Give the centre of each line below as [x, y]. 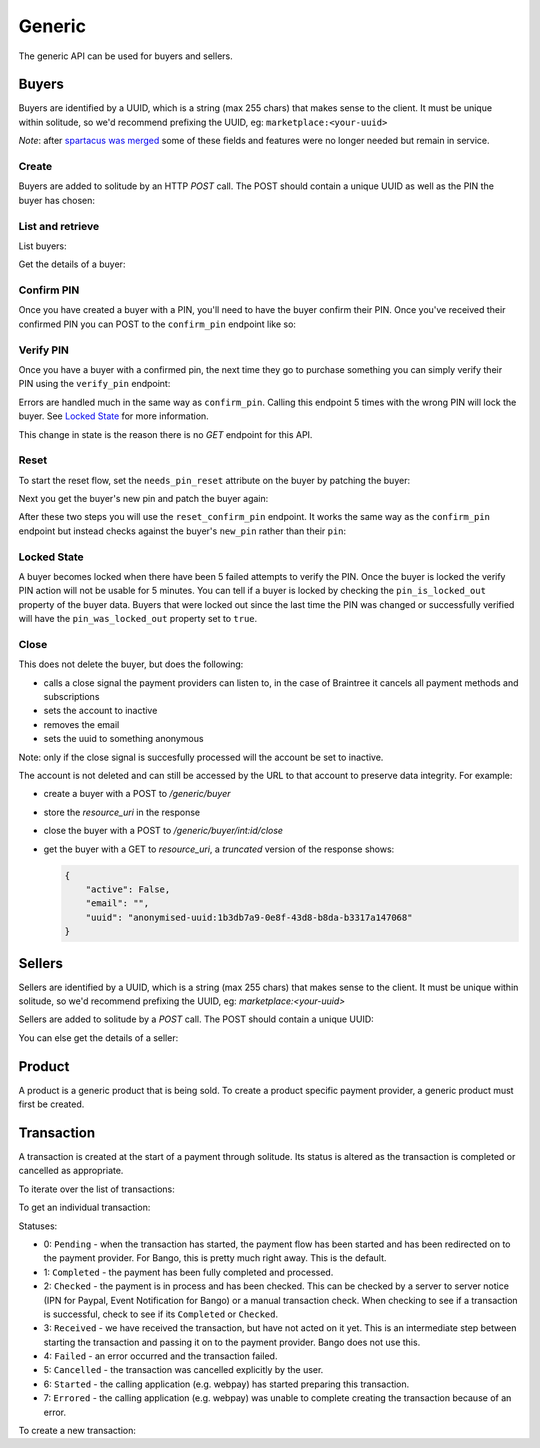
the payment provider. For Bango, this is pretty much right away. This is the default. [215, 1258]
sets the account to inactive [100, 711]
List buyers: [42, 246]
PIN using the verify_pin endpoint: [94, 384]
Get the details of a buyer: [72, 264]
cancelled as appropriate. [71, 1171]
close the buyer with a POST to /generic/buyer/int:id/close [163, 831]
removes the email [81, 724]
